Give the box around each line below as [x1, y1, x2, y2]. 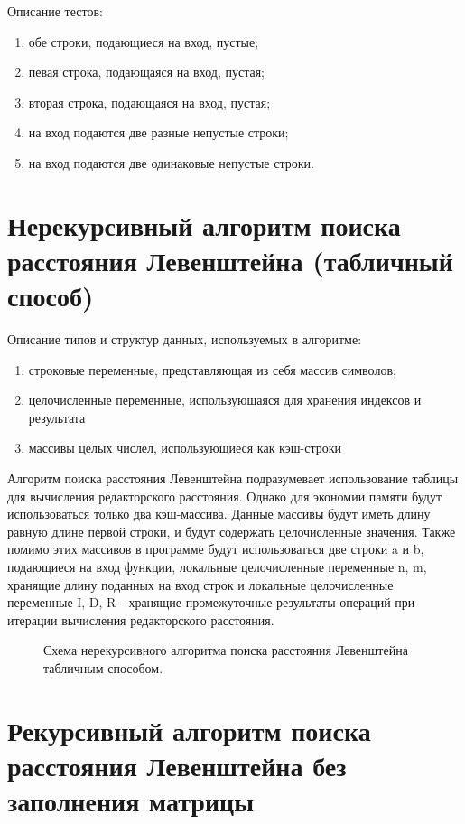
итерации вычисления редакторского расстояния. [7, 610, 274, 629]
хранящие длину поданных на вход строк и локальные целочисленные [7, 575, 394, 594]
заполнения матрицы [7, 782, 255, 819]
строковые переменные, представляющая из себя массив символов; [28, 360, 396, 379]
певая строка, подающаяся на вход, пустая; [28, 62, 265, 81]
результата [28, 407, 86, 426]
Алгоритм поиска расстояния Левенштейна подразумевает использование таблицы [7, 469, 459, 488]
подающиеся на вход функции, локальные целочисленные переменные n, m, [7, 557, 427, 576]
